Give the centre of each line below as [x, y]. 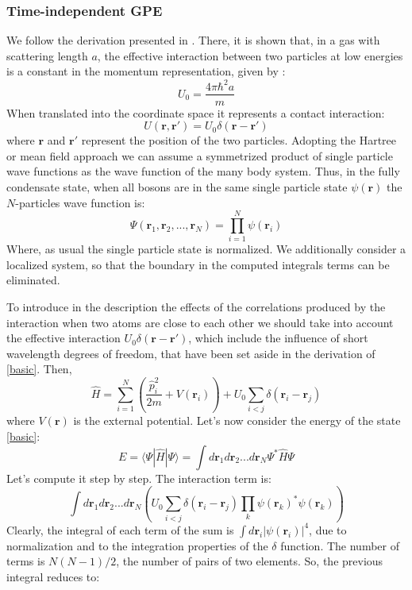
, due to [328, 529]
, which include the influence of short [278, 338]
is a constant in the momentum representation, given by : [146, 71]
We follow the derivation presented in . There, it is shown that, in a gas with [193, 40]
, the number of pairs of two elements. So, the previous [250, 561]
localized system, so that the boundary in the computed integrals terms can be [198, 264]
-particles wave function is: [80, 202]
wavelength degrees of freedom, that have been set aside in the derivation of [191, 353]
